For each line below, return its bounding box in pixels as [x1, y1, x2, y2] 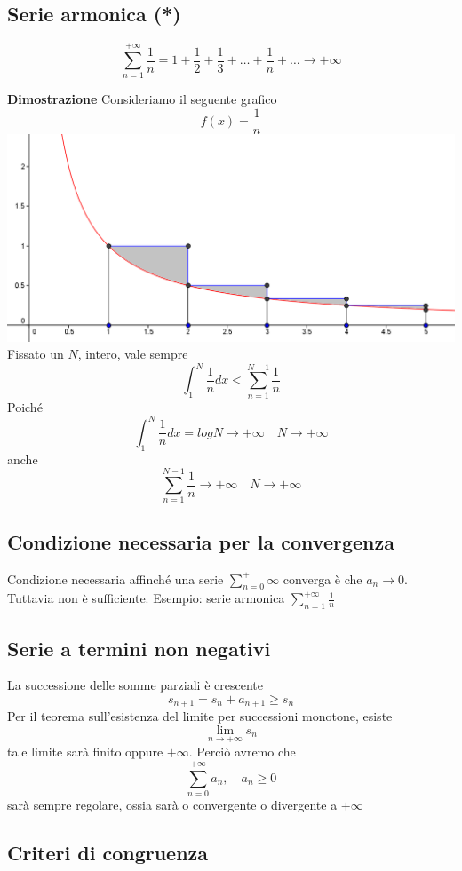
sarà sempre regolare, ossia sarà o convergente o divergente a [7, 795, 338, 813]
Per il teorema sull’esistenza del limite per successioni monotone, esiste [7, 707, 393, 725]
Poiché [7, 397, 43, 416]
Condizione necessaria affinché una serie [7, 569, 224, 588]
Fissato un [7, 344, 64, 363]
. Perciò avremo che [188, 742, 296, 761]
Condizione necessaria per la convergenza [7, 527, 394, 555]
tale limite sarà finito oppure [7, 742, 163, 761]
